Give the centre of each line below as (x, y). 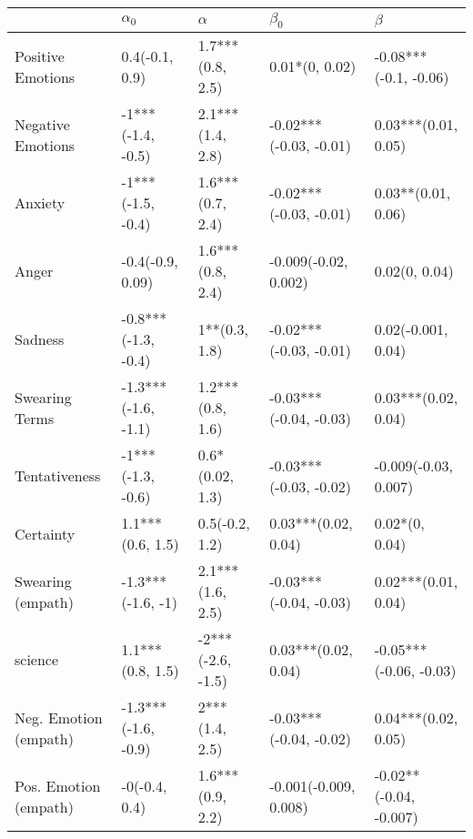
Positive (40, 56)
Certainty (45, 533)
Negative (42, 124)
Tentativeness (58, 476)
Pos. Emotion (58, 785)
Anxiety (40, 203)
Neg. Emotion (59, 717)
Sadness (40, 339)
